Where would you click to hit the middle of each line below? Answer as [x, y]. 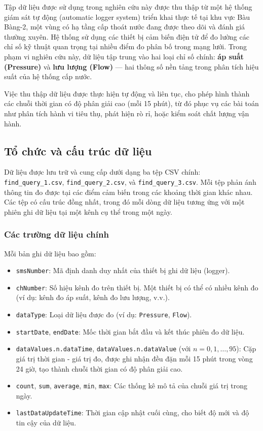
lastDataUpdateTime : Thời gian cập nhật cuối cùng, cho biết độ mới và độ [133, 412]
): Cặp [246, 349]
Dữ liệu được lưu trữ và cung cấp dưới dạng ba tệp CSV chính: [102, 172]
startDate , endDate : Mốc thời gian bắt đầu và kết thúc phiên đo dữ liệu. [130, 331]
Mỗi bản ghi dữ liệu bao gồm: [50, 253]
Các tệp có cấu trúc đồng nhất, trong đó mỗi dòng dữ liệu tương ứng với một [124, 202]
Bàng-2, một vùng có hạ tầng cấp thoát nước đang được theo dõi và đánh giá [125, 27]
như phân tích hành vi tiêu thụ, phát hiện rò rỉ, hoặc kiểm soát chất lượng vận [127, 113]
